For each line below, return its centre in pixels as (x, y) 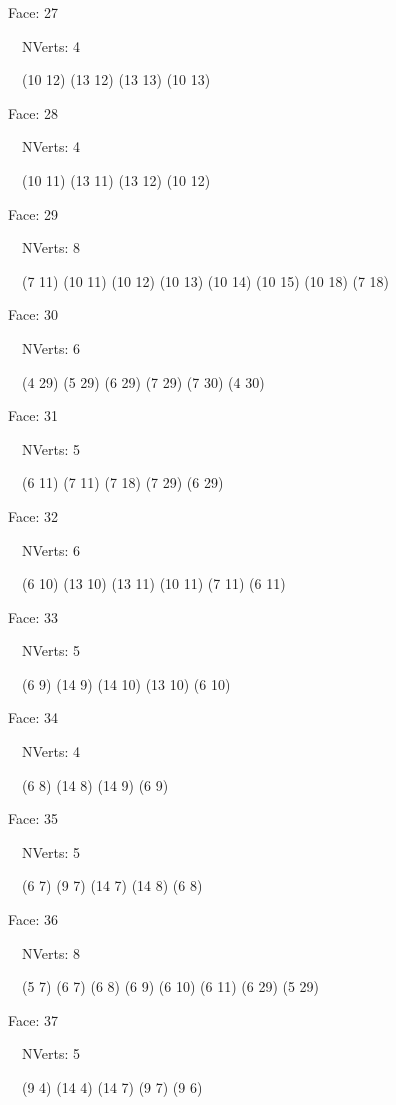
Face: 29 (33, 213)
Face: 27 (33, 12)
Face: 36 (33, 919)
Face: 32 (33, 515)
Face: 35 (33, 818)
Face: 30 (33, 314)
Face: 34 (33, 717)
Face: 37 (33, 1019)
